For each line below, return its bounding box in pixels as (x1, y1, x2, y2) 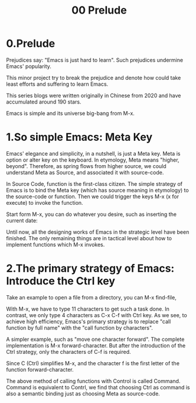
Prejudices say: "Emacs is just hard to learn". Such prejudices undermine (6, 56, 184, 63)
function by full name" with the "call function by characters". (6, 324, 153, 331)
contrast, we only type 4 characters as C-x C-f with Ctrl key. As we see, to (6, 311, 187, 318)
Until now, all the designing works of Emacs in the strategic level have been (6, 228, 190, 236)
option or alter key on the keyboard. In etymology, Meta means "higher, (6, 156, 179, 163)
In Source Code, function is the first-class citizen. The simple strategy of (6, 180, 183, 187)
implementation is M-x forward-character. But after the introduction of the (6, 341, 186, 349)
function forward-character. (6, 366, 74, 373)
